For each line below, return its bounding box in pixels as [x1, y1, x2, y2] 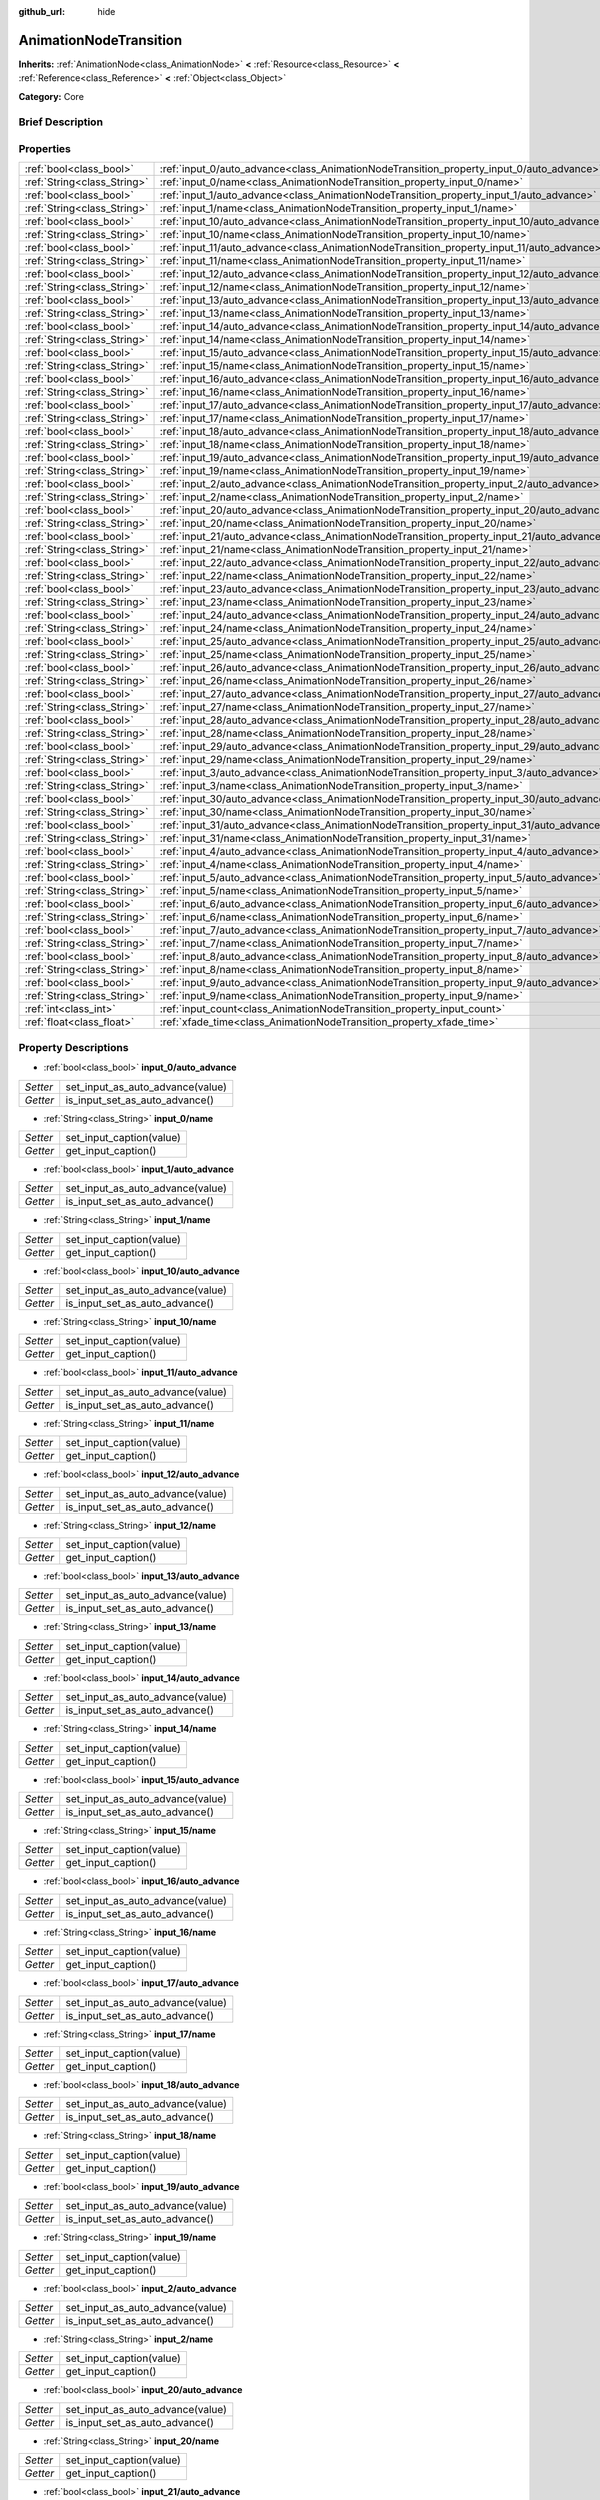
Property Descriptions [18, 1040, 129, 1054]
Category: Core [18, 90, 85, 102]
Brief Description [18, 115, 104, 129]
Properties [18, 142, 72, 156]
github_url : [18, 6, 65, 17]
